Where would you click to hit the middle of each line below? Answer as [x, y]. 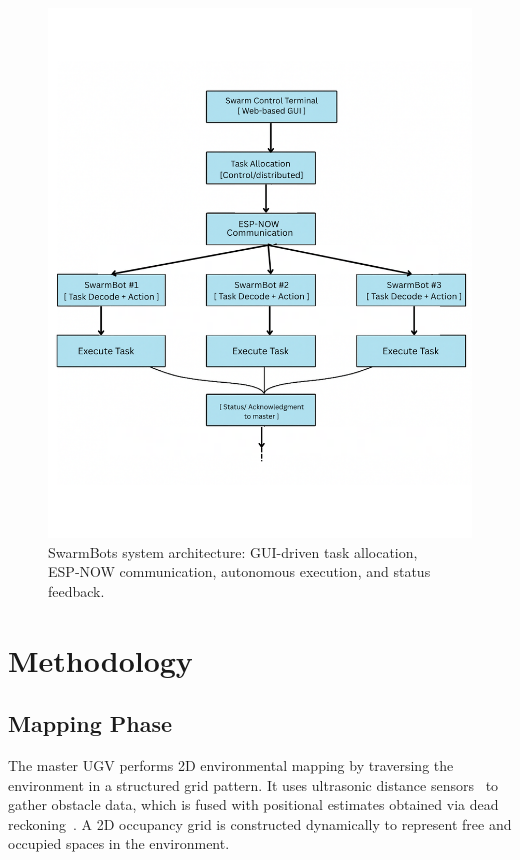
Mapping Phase [90, 723]
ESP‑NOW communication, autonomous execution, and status [239, 571]
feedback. [76, 590]
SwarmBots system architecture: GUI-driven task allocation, [233, 551]
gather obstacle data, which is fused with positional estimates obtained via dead [253, 804]
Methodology [100, 659]
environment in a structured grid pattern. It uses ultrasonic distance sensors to [253, 784]
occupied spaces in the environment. [119, 843]
